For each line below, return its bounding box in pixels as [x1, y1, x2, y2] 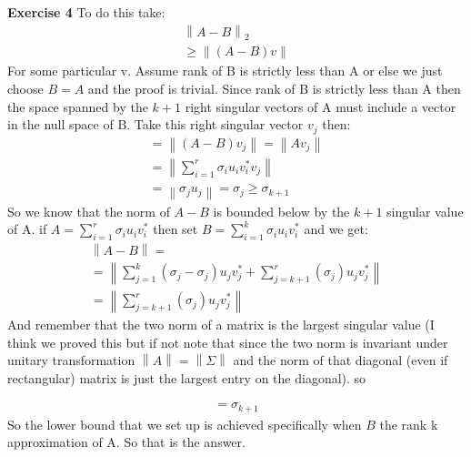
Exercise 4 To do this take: [7, 3, 165, 21]
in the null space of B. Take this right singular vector [7, 115, 304, 134]
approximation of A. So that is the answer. [7, 432, 246, 452]
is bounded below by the [213, 201, 350, 220]
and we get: [304, 219, 368, 239]
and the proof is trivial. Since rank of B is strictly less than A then [87, 79, 461, 98]
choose [7, 79, 44, 98]
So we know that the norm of [7, 201, 170, 220]
